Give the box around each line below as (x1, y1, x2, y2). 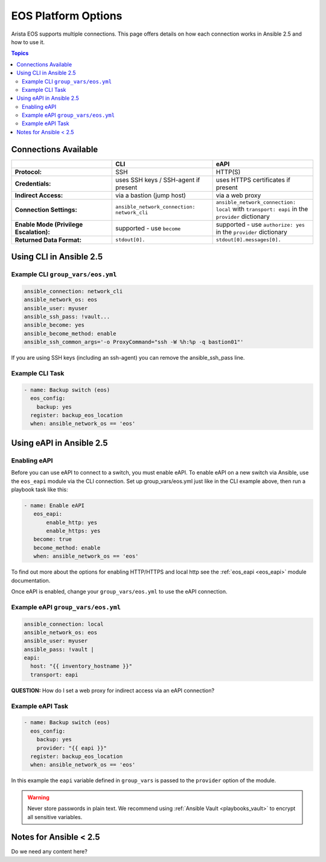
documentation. (11, 577, 51, 584)
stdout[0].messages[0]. (216, 236, 281, 243)
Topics (11, 50, 29, 57)
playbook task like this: (11, 485, 68, 493)
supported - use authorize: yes (216, 220, 305, 228)
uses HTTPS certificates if (216, 175, 291, 184)
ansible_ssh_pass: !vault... (24, 313, 110, 320)
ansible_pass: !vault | (24, 646, 95, 653)
